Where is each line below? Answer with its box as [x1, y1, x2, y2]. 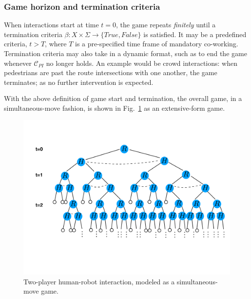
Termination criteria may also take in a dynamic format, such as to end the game [4, 48, 247, 58]
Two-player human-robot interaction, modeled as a [23, 276, 175, 286]
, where [45, 39, 67, 49]
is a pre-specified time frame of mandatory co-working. [75, 39, 238, 49]
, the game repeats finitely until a [116, 20, 216, 30]
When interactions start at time [4, 20, 99, 30]
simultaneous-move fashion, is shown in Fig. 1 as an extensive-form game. [4, 102, 225, 113]
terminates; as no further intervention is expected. [4, 77, 154, 87]
